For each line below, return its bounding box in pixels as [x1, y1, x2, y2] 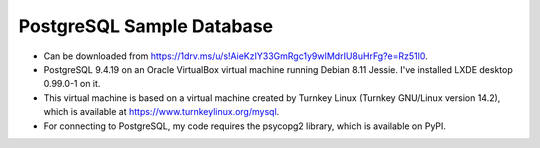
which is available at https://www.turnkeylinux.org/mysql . [43, 106, 280, 118]
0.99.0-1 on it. [43, 78, 101, 90]
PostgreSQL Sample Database [18, 15, 274, 37]
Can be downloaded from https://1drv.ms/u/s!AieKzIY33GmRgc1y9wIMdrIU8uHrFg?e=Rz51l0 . [43, 50, 429, 62]
